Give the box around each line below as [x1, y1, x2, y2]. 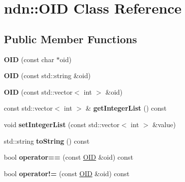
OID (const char [4, 54, 54, 64]
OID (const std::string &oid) [4, 70, 91, 81]
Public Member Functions [4, 31, 137, 46]
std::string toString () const [4, 135, 90, 146]
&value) [152, 119, 176, 129]
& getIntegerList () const [85, 103, 167, 113]
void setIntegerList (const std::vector [4, 119, 120, 129]
